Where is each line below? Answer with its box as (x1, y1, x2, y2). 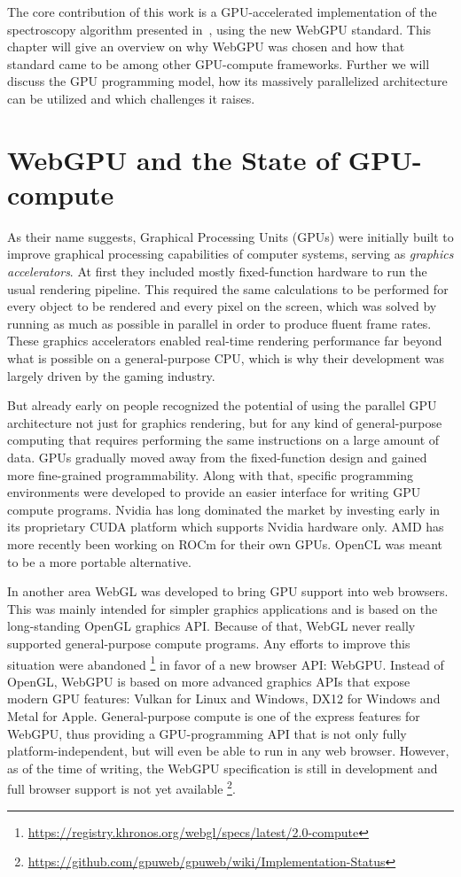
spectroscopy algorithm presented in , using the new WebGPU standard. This (7, 19, 432, 38)
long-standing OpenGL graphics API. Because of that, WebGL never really (7, 617, 416, 635)
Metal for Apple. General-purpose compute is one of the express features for (7, 706, 420, 725)
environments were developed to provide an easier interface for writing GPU (7, 483, 421, 501)
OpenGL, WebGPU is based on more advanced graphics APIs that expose (7, 671, 410, 690)
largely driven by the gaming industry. (7, 366, 215, 384)
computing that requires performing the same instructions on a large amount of (7, 431, 440, 449)
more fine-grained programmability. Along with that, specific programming (7, 465, 414, 484)
